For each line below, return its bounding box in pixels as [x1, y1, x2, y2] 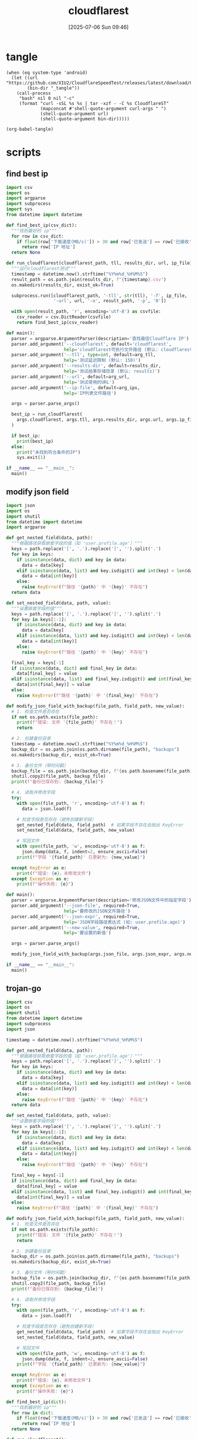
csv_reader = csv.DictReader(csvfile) [16, 314, 111, 320]
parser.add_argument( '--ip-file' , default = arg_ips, [11, 384, 141, 391]
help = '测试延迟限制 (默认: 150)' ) [63, 357, 141, 363]
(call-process [16, 90, 51, 96]
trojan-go [6, 984, 42, 994]
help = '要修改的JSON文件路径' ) [63, 908, 131, 914]
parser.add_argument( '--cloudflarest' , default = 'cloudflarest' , [11, 341, 172, 347]
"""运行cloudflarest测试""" [11, 266, 76, 272]
